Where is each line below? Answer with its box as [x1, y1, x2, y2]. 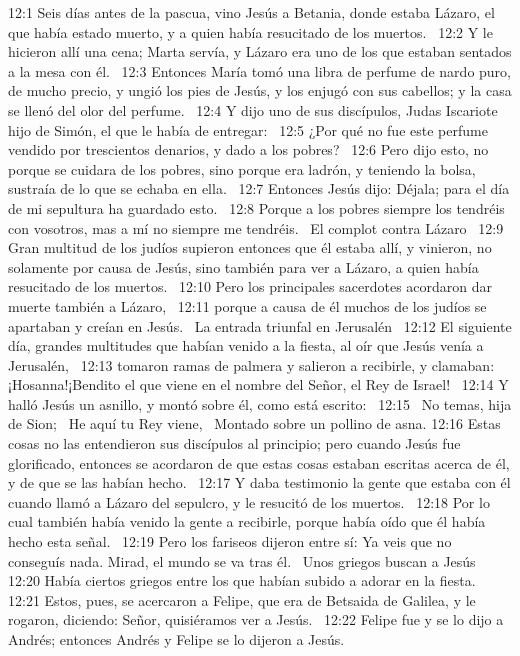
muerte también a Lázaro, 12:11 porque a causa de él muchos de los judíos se [8, 295, 487, 316]
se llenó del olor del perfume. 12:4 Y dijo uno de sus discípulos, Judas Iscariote [8, 99, 498, 120]
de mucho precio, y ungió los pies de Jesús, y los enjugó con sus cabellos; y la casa [8, 80, 512, 101]
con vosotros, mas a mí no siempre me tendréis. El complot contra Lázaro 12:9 [8, 217, 504, 238]
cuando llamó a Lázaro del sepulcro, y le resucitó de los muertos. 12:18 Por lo [8, 491, 490, 512]
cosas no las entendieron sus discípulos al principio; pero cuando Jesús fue [8, 433, 461, 454]
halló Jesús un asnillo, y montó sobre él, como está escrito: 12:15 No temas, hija [8, 393, 512, 414]
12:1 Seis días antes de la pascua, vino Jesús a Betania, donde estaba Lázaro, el [8, 2, 495, 22]
